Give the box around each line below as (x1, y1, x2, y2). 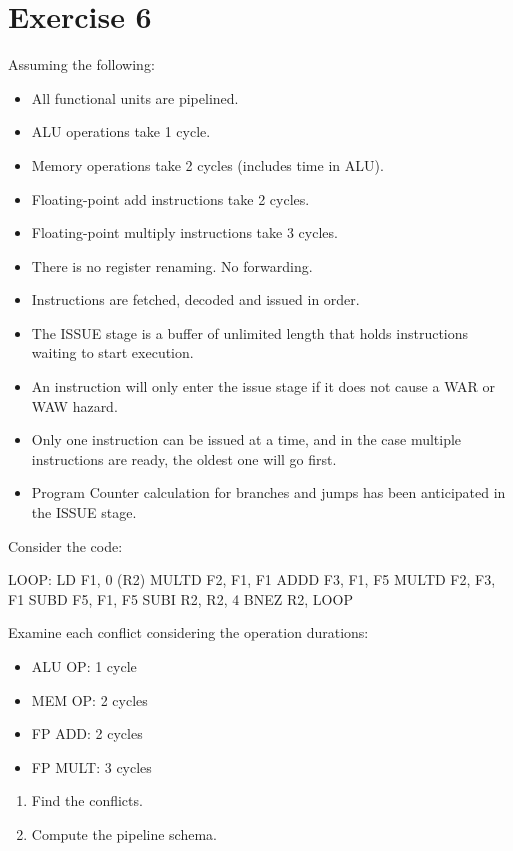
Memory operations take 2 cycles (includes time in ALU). (31, 154, 384, 175)
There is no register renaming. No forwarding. (31, 255, 313, 276)
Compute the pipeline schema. (31, 823, 217, 844)
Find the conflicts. (31, 790, 143, 811)
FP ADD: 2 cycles (31, 723, 143, 744)
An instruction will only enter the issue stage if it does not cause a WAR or (31, 376, 495, 397)
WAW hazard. (31, 395, 118, 416)
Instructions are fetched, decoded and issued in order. (31, 289, 360, 310)
